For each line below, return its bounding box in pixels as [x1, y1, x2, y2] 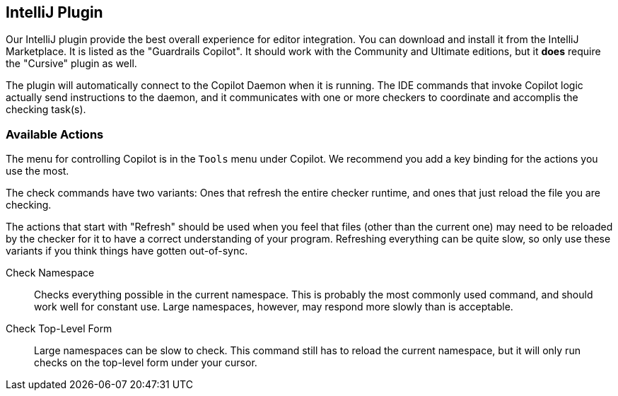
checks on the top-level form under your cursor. [34, 356, 257, 369]
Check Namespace [6, 267, 95, 279]
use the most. [6, 165, 69, 177]
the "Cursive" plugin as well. [6, 57, 137, 70]
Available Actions [6, 127, 104, 141]
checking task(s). [6, 103, 86, 116]
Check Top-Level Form [6, 322, 112, 335]
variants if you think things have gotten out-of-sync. [6, 245, 248, 257]
